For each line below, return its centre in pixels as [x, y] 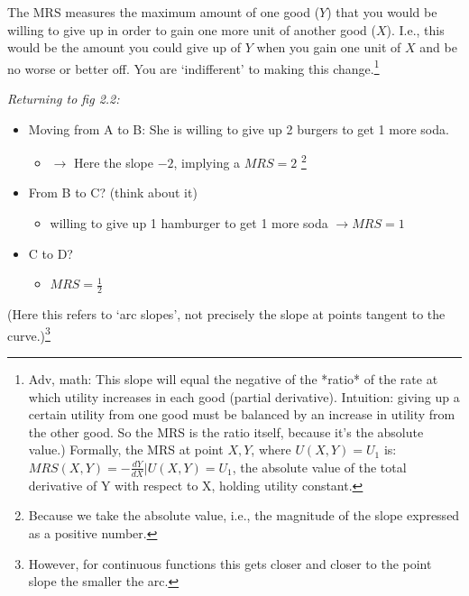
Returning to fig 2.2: [64, 99]
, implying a [207, 162]
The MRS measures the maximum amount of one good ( [164, 12]
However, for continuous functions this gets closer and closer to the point [230, 563]
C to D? [51, 253]
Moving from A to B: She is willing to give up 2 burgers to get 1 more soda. [239, 128]
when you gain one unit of [329, 47]
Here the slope [113, 162]
